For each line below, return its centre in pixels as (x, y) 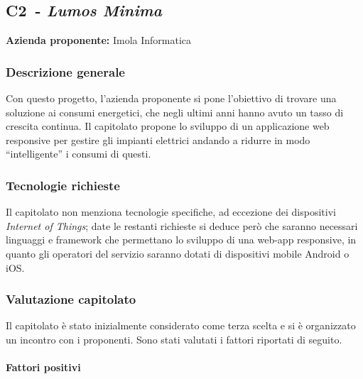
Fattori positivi (43, 367)
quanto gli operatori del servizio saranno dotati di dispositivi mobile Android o (178, 253)
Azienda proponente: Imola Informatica (99, 40)
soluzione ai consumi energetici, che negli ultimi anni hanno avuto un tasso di (175, 112)
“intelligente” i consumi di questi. (78, 154)
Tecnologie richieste (63, 185)
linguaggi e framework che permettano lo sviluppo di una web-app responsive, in (181, 240)
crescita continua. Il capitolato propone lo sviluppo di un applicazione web (168, 126)
